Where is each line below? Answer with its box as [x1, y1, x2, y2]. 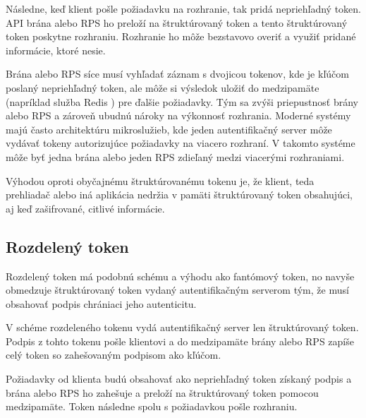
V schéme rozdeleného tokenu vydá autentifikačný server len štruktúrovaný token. [6, 320, 359, 335]
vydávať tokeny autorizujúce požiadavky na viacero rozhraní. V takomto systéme [6, 136, 355, 150]
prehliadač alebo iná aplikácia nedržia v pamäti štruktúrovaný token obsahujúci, [6, 187, 353, 202]
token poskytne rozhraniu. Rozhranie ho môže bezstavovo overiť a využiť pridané [6, 29, 356, 44]
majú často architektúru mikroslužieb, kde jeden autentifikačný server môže [6, 121, 332, 136]
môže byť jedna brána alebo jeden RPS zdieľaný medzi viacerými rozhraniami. [6, 149, 345, 164]
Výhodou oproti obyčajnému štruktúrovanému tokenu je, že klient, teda [6, 173, 315, 188]
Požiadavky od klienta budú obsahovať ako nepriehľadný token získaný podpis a [6, 371, 352, 386]
